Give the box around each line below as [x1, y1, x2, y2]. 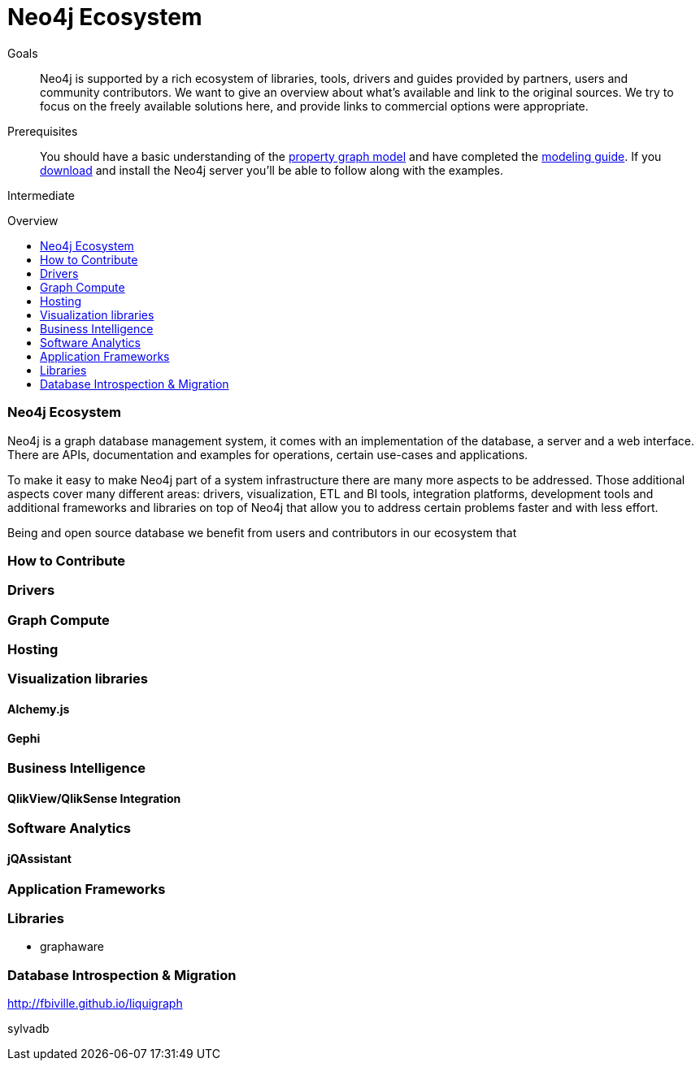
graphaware [40, 939, 104, 954]
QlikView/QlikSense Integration [7, 791, 181, 805]
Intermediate [7, 188, 75, 202]
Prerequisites [7, 124, 78, 138]
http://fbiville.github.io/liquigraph [7, 996, 183, 1011]
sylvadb [7, 1021, 50, 1036]
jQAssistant [7, 852, 72, 866]
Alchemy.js [7, 701, 70, 716]
